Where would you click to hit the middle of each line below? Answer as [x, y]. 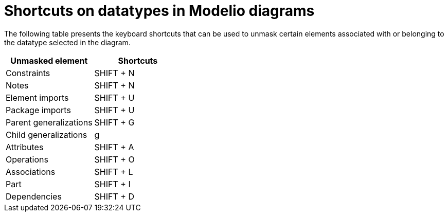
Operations [27, 159]
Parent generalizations [49, 122]
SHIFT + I [112, 184]
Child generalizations [47, 134]
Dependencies [34, 196]
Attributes [25, 147]
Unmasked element [49, 60]
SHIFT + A [114, 147]
